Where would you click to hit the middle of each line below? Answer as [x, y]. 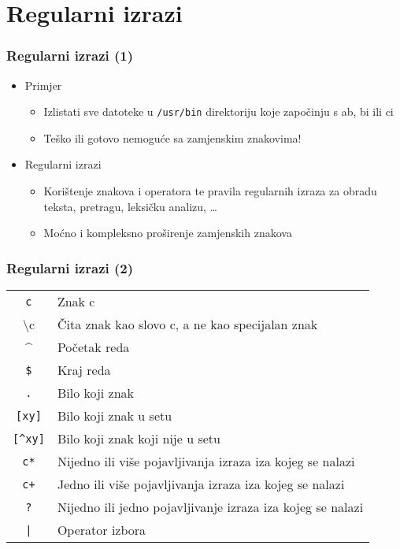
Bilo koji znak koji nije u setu [139, 439]
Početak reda [93, 347]
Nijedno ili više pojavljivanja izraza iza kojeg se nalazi [206, 462]
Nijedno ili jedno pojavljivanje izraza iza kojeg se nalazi [210, 507]
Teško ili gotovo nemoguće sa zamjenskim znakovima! [172, 137]
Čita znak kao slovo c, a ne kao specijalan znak [187, 325]
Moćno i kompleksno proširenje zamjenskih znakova [168, 233]
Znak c [76, 302]
